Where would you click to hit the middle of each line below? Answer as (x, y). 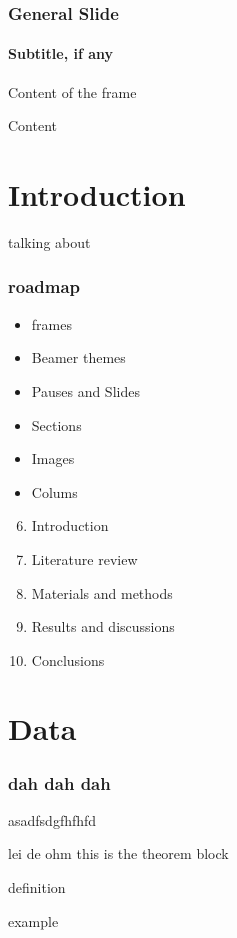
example (33, 920)
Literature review (84, 558)
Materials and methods (102, 592)
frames (51, 323)
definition (37, 887)
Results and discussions (103, 626)
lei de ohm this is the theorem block (118, 853)
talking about (49, 241)
